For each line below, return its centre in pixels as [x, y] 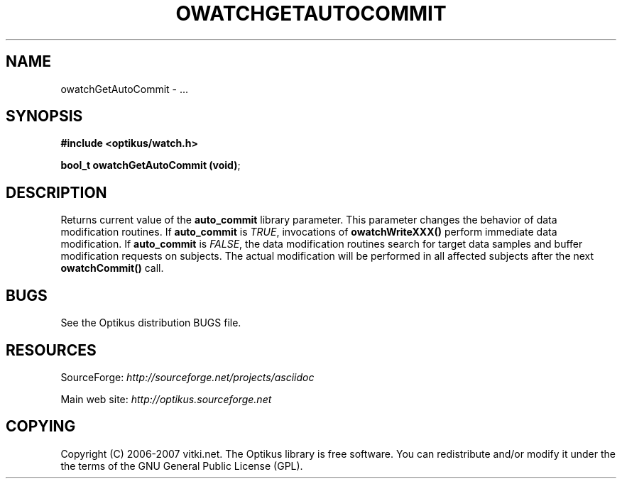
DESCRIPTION [56, 192]
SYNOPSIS [44, 116]
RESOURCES [51, 350]
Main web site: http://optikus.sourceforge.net [166, 399]
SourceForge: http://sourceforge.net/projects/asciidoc [187, 377]
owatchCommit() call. [112, 268]
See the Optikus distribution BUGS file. [151, 323]
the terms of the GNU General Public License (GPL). [182, 466]
